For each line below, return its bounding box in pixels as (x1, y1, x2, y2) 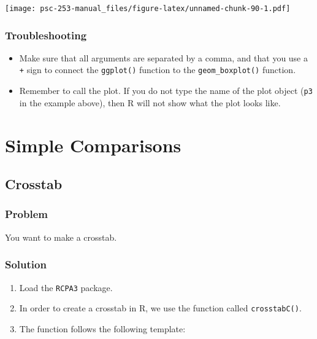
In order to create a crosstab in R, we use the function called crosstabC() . (19, 302, 302, 314)
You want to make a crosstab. (5, 230, 117, 243)
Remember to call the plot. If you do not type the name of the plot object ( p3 (19, 84, 313, 97)
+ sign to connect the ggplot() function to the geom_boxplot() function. (19, 63, 296, 76)
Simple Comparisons (5, 132, 181, 157)
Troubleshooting (5, 27, 87, 42)
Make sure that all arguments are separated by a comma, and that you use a (19, 51, 308, 64)
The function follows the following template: (19, 322, 186, 335)
